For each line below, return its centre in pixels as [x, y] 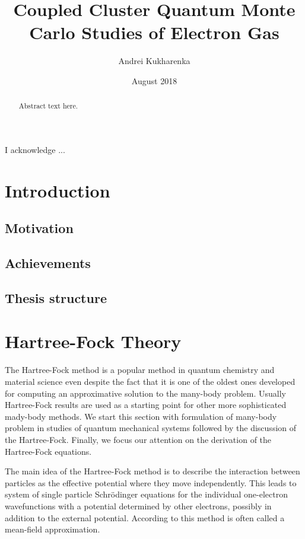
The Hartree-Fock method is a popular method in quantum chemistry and [140, 370]
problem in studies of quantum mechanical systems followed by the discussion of [151, 428]
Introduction [58, 190]
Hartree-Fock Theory [93, 341]
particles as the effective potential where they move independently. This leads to [151, 482]
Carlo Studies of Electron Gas [154, 32]
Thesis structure [56, 297]
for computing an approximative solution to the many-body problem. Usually [145, 393]
